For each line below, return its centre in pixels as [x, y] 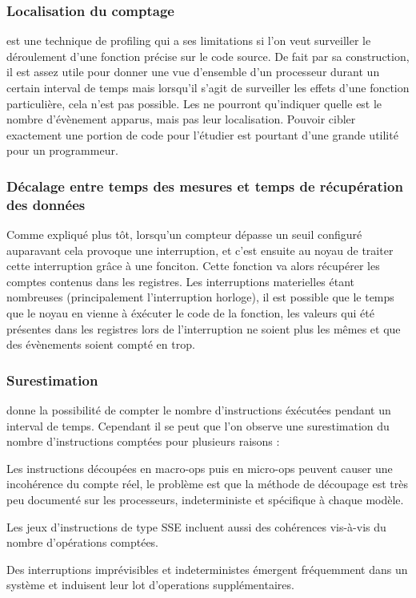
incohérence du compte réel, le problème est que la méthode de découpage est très [207, 484]
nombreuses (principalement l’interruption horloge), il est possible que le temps [200, 297]
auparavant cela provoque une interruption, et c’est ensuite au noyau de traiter [200, 250]
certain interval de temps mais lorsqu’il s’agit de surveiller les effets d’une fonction [208, 87]
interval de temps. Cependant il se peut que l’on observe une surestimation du [198, 425]
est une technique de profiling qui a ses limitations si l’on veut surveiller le [189, 40]
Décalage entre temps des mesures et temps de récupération [205, 186]
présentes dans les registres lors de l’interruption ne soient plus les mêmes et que [204, 328]
